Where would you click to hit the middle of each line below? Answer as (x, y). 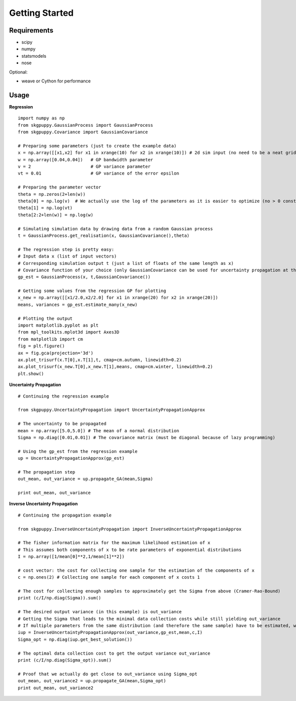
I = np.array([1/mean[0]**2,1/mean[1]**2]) (71, 557)
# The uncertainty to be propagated (62, 424)
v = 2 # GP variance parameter (84, 167)
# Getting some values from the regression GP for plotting (92, 291)
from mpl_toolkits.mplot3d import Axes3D (69, 332)
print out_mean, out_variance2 (56, 688)
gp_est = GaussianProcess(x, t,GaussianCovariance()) (84, 277)
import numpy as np (41, 118)
